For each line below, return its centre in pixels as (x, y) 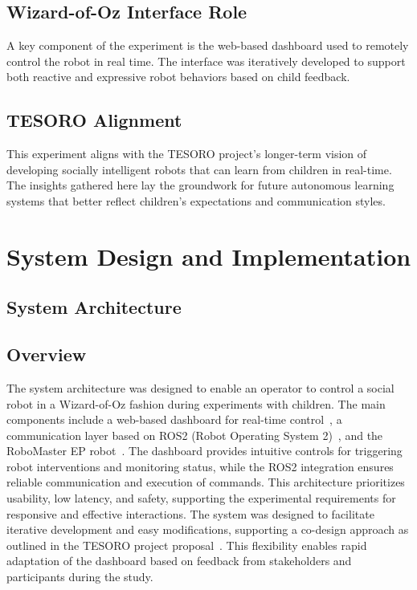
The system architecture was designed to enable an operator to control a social (200, 387)
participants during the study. (80, 577)
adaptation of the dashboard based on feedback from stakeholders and (179, 561)
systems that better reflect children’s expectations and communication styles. (196, 200)
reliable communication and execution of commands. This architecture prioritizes (206, 482)
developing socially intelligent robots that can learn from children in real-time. (199, 169)
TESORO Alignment (94, 120)
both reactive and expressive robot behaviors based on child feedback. (178, 77)
